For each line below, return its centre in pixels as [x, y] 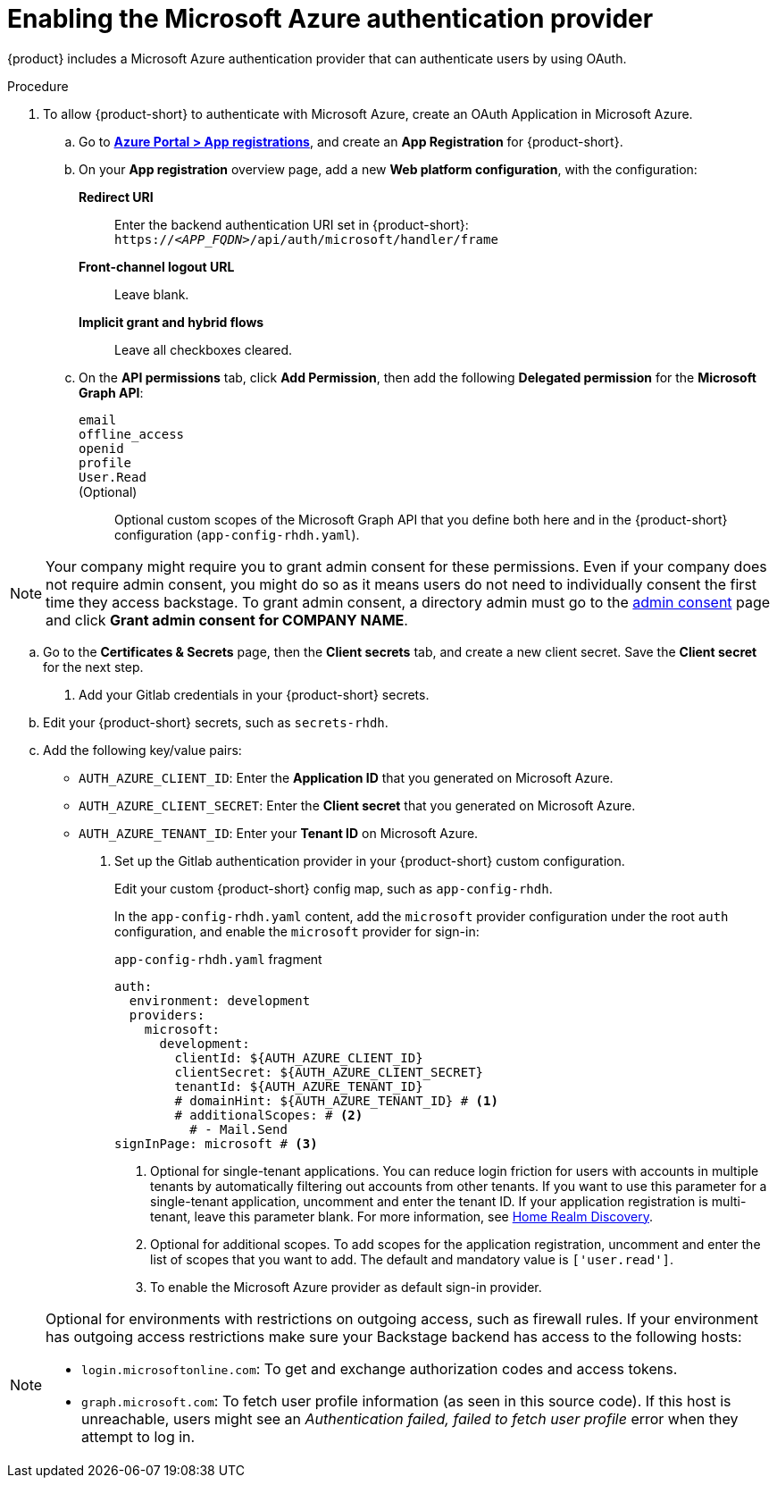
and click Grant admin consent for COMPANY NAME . [227, 620]
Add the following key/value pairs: [142, 750]
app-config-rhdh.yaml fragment [218, 959]
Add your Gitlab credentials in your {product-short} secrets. [254, 694]
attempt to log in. [138, 1436]
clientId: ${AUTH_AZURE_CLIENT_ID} [299, 1057]
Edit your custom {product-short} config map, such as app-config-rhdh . [334, 888]
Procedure [38, 86]
